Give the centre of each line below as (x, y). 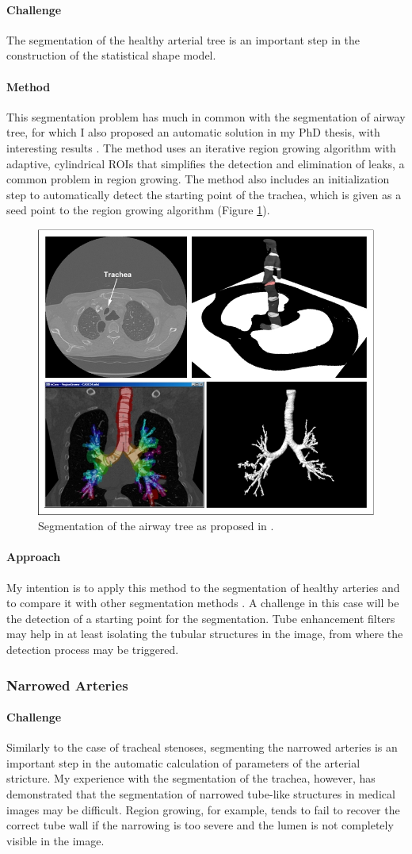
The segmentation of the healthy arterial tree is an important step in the (183, 39)
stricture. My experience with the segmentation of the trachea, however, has (191, 778)
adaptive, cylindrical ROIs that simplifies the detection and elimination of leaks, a (206, 163)
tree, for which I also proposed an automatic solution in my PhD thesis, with (193, 132)
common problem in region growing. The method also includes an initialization (198, 179)
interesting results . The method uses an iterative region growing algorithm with (201, 147)
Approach (34, 557)
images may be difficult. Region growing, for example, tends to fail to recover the (203, 809)
